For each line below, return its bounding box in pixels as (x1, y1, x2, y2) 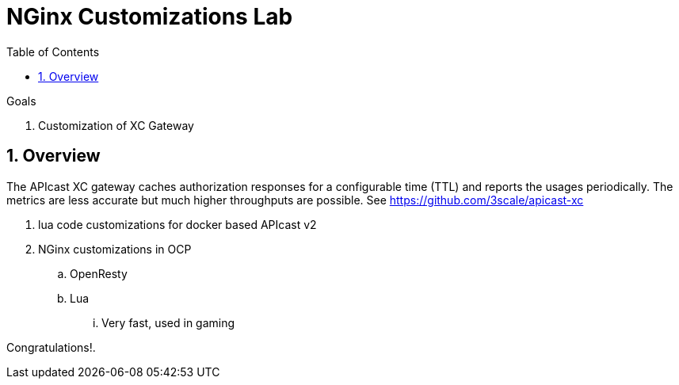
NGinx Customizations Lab (6, 3, 293, 30)
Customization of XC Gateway (38, 118, 194, 132)
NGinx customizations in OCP (38, 242, 192, 256)
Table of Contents (6, 44, 100, 59)
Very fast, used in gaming (101, 315, 235, 330)
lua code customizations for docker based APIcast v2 (38, 217, 317, 231)
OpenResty (70, 266, 128, 280)
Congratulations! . (6, 340, 96, 354)
